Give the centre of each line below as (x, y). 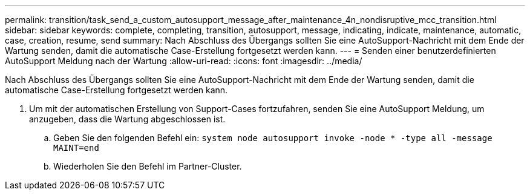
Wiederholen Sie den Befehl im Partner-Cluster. (148, 166)
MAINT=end (76, 148)
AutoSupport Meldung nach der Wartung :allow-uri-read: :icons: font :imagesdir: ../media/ (184, 61)
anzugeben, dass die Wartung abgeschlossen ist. (127, 119)
